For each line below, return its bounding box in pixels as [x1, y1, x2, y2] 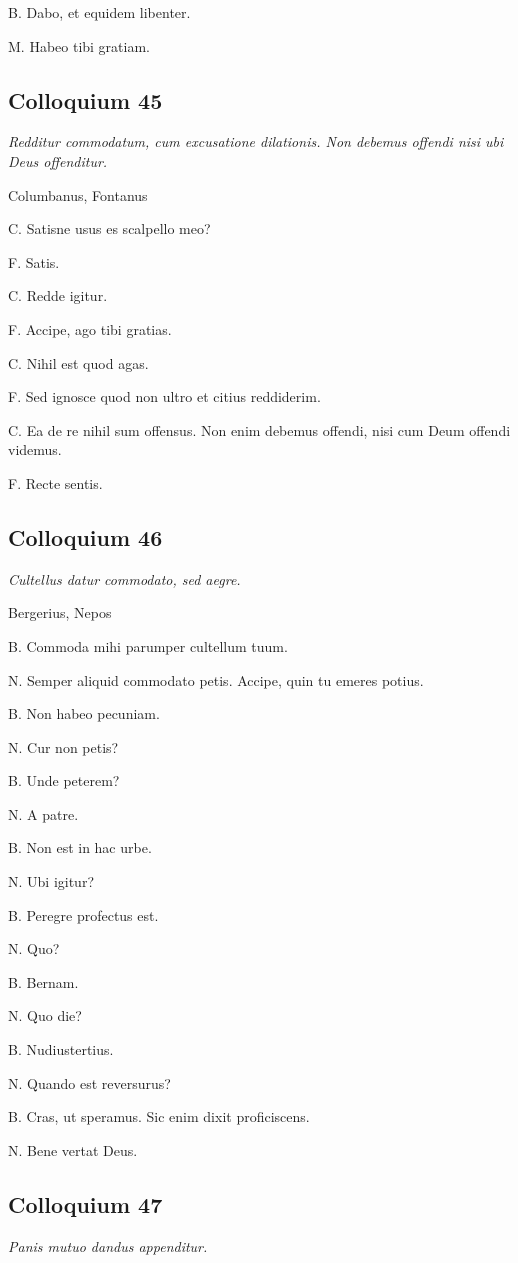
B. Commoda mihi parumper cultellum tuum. [8, 635, 288, 656]
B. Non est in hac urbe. [8, 837, 152, 858]
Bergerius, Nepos [8, 602, 112, 623]
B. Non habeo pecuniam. [8, 703, 160, 724]
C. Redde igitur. [8, 285, 108, 306]
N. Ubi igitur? [8, 871, 95, 892]
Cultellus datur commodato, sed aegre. [8, 568, 241, 589]
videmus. [8, 439, 62, 460]
